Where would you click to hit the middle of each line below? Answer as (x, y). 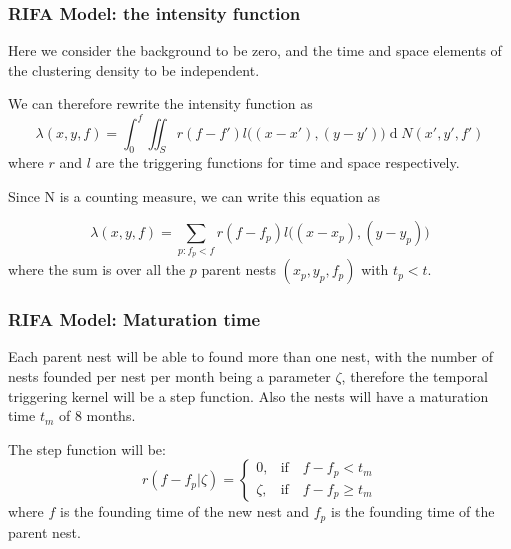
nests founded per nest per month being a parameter (169, 376)
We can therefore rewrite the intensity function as (160, 103)
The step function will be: (87, 448)
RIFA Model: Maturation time (134, 319)
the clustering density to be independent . (134, 69)
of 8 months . (97, 415)
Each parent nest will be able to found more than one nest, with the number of (251, 356)
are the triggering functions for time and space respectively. (277, 162)
